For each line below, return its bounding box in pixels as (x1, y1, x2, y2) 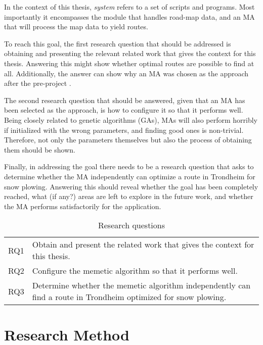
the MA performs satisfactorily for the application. (4, 201, 161, 211)
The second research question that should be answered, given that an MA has (4, 94, 245, 105)
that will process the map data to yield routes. (4, 21, 148, 32)
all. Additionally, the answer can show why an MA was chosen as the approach (4, 68, 249, 78)
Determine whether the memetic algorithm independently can (32, 279, 251, 291)
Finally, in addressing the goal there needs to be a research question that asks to (4, 161, 254, 172)
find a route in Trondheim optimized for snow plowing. (32, 291, 227, 303)
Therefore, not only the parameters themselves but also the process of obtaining (4, 134, 252, 145)
